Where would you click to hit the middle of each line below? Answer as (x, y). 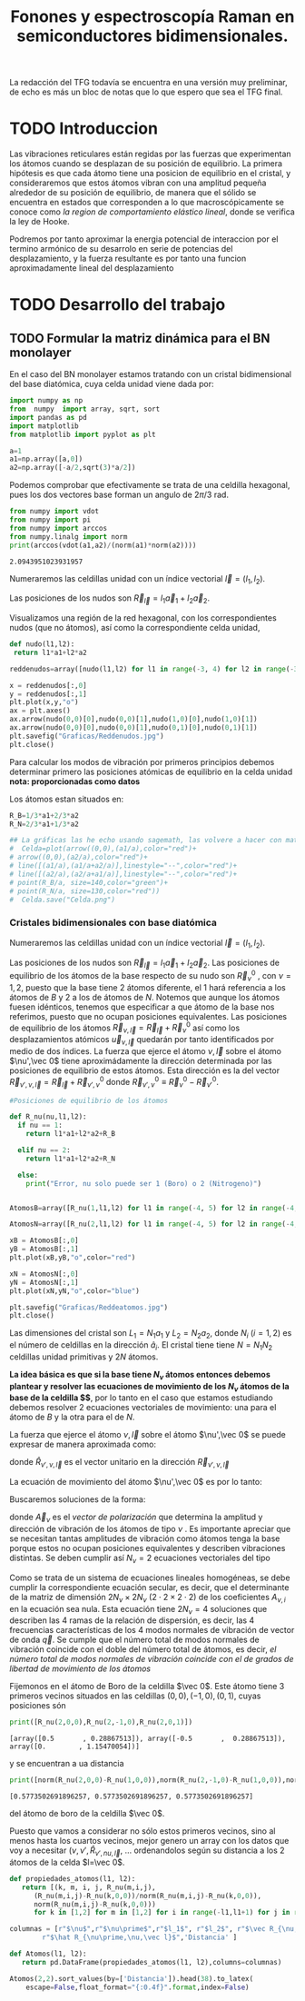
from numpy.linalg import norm (69, 537)
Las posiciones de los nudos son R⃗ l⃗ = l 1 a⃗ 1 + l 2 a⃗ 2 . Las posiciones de (144, 963)
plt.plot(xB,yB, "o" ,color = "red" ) (73, 1258)
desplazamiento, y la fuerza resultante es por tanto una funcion (128, 259)
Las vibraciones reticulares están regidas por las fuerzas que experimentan (151, 154)
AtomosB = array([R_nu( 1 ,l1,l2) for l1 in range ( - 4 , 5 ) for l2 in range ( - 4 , (154, 1208)
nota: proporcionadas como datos (75, 781)
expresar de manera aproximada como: (83, 1444)
